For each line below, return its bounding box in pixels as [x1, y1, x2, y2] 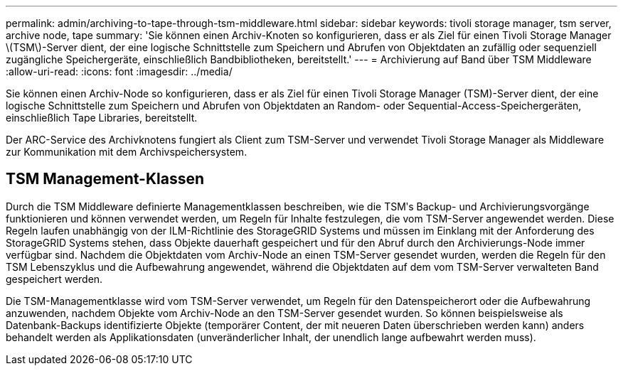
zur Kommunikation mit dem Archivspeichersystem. [6, 146, 247, 158]
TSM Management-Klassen [6, 170, 204, 188]
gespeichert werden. [6, 272, 103, 285]
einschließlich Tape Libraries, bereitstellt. [6, 112, 198, 124]
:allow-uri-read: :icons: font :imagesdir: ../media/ [6, 65, 233, 77]
